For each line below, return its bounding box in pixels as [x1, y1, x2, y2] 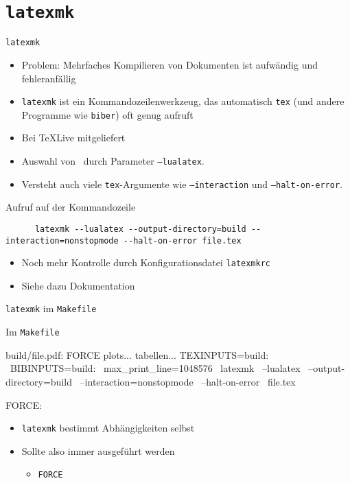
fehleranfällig [21, 71, 76, 85]
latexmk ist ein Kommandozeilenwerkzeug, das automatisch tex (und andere [21, 94, 345, 108]
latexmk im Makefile [5, 301, 97, 316]
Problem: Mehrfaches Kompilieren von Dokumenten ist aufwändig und [21, 57, 318, 71]
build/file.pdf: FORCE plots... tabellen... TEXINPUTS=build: [5, 347, 269, 362]
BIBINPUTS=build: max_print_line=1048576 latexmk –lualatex [10, 361, 301, 375]
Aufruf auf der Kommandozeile [5, 200, 136, 214]
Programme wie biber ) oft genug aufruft [21, 107, 194, 121]
